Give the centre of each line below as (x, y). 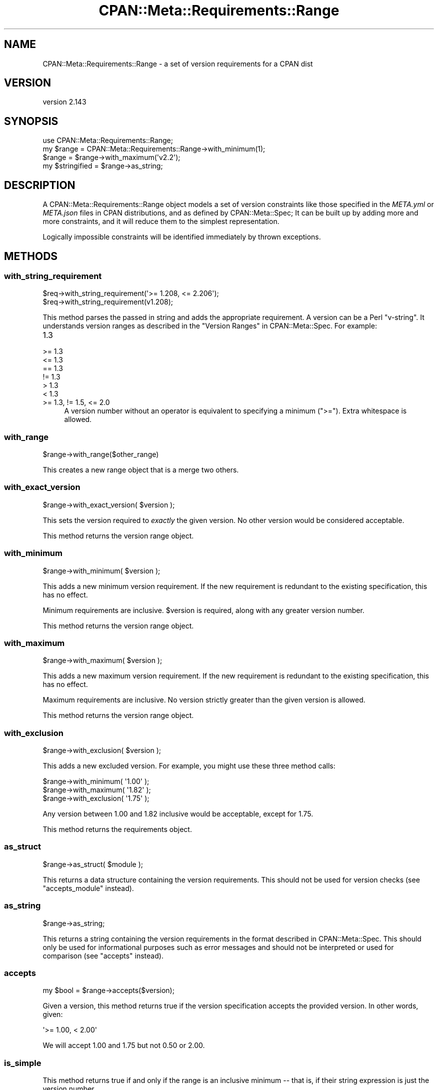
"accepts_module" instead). (88, 888)
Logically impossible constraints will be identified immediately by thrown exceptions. (182, 237)
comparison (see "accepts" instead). (103, 955)
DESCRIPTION (40, 185)
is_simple (23, 1063)
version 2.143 (64, 102)
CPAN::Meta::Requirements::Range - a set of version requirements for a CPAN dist (178, 63)
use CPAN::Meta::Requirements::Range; (108, 140)
